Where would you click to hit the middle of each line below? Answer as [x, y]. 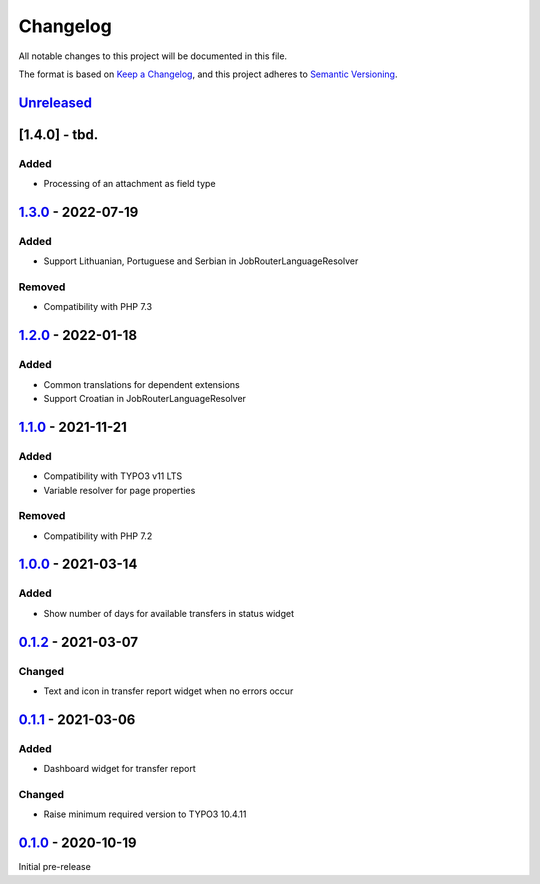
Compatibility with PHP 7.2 [98, 536]
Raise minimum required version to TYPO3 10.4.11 [145, 814]
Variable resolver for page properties [119, 490]
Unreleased [55, 102]
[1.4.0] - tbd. [58, 134]
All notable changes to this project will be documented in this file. [153, 56]
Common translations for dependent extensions [141, 384]
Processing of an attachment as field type [129, 184]
